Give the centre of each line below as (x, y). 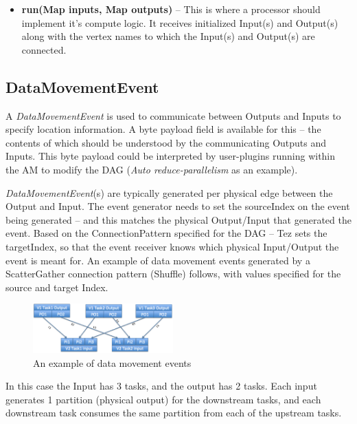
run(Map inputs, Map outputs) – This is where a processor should (171, 9)
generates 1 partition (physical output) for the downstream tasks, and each (163, 399)
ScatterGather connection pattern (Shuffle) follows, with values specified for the (173, 274)
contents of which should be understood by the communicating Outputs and (166, 142)
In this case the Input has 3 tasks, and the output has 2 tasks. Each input (161, 386)
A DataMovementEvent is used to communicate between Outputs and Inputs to (173, 115)
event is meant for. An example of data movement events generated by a (158, 260)
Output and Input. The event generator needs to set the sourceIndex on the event (178, 206)
